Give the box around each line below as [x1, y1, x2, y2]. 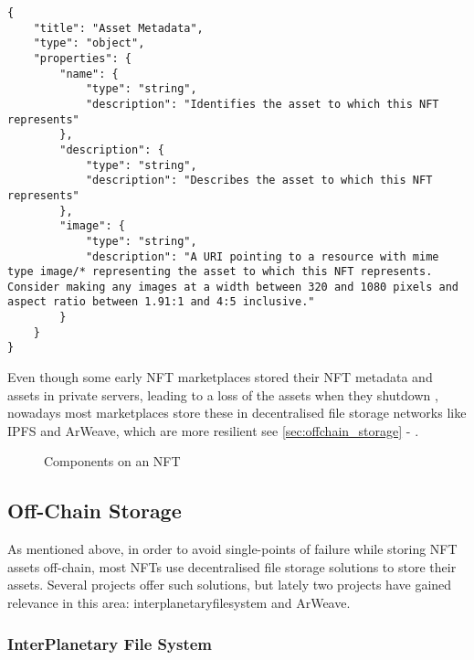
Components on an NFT [44, 452, 181, 471]
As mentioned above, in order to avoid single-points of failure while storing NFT [7, 539, 458, 559]
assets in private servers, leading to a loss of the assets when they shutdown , [7, 385, 438, 404]
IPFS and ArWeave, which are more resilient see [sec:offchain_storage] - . [7, 420, 419, 440]
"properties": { [33, 51, 132, 65]
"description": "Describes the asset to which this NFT [85, 174, 433, 187]
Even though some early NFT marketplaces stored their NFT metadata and [7, 367, 433, 387]
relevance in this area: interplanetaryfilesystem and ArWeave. [7, 593, 351, 612]
